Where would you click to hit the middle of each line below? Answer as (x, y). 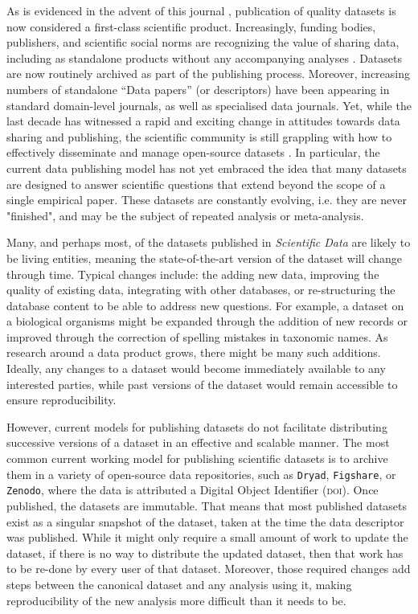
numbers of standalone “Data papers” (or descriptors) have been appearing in (198, 89)
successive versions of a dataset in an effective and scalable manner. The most (198, 442)
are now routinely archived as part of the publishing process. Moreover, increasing (208, 74)
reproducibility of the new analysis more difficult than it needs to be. (176, 600)
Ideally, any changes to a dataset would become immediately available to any (196, 368)
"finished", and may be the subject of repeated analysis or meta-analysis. (185, 215)
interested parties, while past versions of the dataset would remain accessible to (202, 384)
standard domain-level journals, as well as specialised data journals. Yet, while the (209, 105)
